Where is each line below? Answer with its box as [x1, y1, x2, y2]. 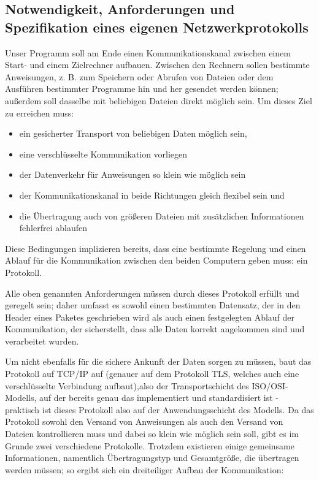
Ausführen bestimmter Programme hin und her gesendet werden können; [5, 82, 279, 95]
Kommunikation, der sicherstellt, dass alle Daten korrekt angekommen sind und [5, 322, 305, 335]
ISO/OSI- [252, 379, 288, 392]
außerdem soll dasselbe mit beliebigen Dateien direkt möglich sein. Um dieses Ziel [5, 94, 312, 107]
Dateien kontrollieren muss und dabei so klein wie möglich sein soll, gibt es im [5, 427, 299, 440]
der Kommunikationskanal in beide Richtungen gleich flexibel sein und [19, 188, 285, 201]
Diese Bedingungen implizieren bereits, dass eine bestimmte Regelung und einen [5, 242, 306, 254]
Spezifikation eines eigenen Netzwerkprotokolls [5, 17, 309, 36]
